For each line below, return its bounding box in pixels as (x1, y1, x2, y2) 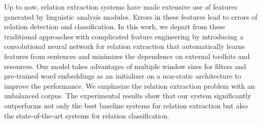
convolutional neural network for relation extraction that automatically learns (4, 41, 245, 51)
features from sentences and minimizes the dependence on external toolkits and (4, 50, 250, 61)
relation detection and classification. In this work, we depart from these (4, 21, 226, 32)
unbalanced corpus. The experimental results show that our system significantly (4, 90, 251, 101)
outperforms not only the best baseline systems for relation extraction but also (4, 100, 248, 110)
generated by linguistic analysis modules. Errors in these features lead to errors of (4, 11, 257, 22)
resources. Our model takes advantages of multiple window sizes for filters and (4, 60, 246, 71)
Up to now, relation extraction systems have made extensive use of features (4, 2, 237, 12)
